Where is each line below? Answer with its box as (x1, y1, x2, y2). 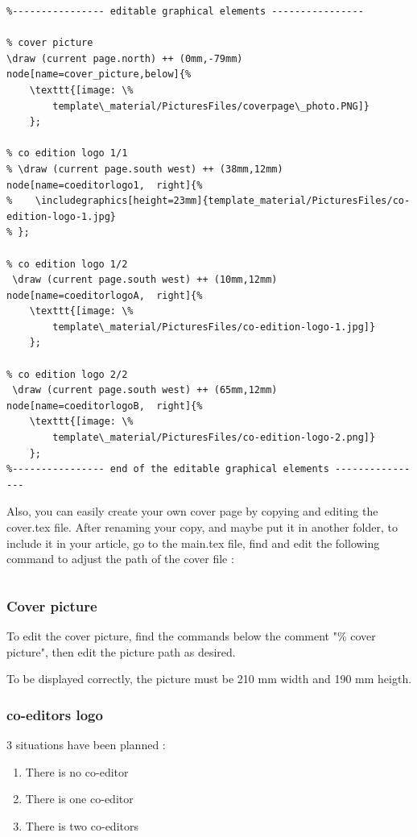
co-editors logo (6, 704, 103, 724)
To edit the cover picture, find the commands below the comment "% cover (6, 628, 376, 644)
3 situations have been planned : (6, 736, 166, 752)
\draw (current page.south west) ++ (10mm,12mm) (12, 274, 278, 286)
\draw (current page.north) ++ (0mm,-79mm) (6, 52, 243, 64)
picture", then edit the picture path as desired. (6, 643, 236, 660)
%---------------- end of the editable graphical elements (6, 463, 329, 475)
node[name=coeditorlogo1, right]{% (6, 179, 203, 191)
